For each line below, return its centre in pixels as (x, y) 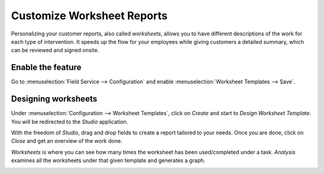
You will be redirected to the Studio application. (70, 121)
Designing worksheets (54, 99)
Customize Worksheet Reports (89, 16)
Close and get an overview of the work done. (67, 141)
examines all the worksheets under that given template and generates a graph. (108, 160)
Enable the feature (46, 67)
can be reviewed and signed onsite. (55, 50)
